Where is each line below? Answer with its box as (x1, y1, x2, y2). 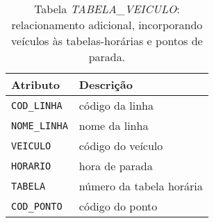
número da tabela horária (79, 178, 203, 194)
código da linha (79, 97, 154, 113)
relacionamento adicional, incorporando (11, 17, 203, 33)
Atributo (11, 76, 60, 92)
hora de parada (79, 158, 153, 174)
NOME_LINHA (11, 119, 68, 131)
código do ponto (79, 198, 158, 214)
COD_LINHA (11, 99, 63, 111)
